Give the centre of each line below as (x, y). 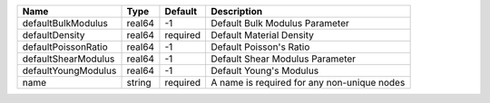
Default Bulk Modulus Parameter (279, 23)
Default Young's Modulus (265, 70)
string (139, 83)
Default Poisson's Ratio (260, 47)
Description (236, 11)
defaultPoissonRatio (65, 47)
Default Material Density (262, 35)
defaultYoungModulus (69, 70)
